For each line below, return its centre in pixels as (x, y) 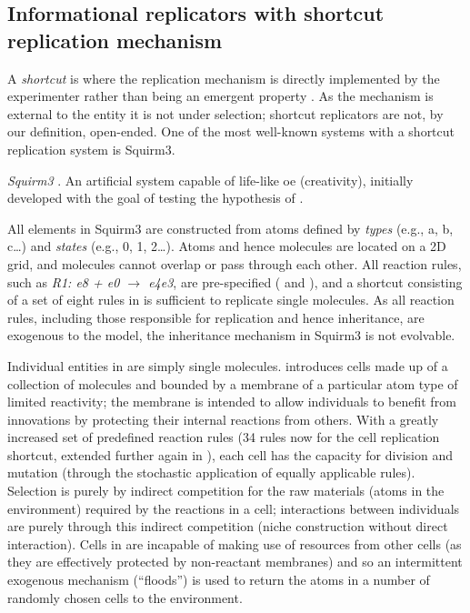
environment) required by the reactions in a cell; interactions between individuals (234, 508)
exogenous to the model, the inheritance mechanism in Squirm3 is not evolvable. (231, 335)
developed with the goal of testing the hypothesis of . (155, 198)
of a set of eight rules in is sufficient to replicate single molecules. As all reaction (231, 300)
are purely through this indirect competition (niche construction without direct (228, 526)
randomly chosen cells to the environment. (125, 597)
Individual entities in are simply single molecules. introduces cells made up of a (228, 365)
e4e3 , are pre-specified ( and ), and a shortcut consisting (305, 281)
